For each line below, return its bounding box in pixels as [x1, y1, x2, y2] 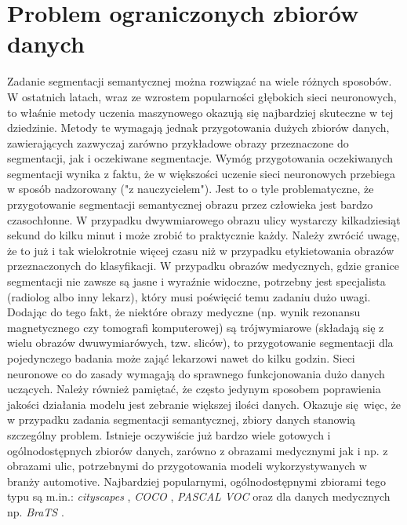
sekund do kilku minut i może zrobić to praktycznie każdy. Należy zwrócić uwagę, [7, 227, 400, 243]
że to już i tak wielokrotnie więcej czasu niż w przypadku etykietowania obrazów [7, 242, 394, 258]
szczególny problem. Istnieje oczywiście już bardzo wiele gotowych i [7, 426, 331, 443]
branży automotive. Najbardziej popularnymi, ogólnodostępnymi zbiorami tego [7, 472, 386, 489]
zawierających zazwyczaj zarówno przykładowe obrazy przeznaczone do [7, 134, 349, 151]
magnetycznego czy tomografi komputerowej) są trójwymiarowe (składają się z [7, 319, 384, 335]
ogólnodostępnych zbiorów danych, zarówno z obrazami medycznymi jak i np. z [7, 442, 388, 458]
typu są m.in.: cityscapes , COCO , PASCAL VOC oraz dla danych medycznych [7, 488, 391, 505]
